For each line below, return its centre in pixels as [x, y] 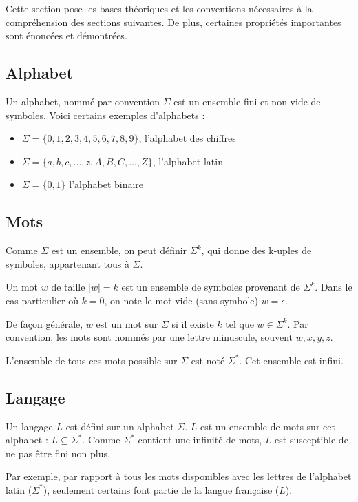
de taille [68, 287]
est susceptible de [312, 440]
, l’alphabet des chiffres [187, 138]
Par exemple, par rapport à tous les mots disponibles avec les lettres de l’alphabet [179, 476]
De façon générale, [44, 323]
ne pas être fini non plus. [58, 453]
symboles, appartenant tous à [67, 263]
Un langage [29, 426]
